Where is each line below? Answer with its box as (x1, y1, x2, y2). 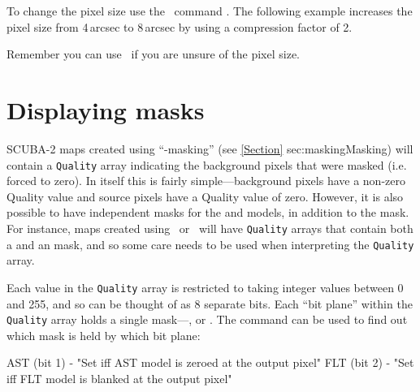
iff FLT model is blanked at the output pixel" (6, 369, 232, 386)
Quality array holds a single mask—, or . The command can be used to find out (6, 311, 408, 328)
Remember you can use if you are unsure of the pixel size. (6, 45, 301, 62)
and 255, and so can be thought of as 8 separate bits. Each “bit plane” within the (6, 295, 413, 312)
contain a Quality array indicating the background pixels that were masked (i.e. (6, 156, 407, 173)
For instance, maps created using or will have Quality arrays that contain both (6, 219, 414, 236)
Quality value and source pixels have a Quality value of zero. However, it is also (6, 187, 404, 205)
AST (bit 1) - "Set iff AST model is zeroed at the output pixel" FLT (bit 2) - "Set (6, 354, 414, 371)
